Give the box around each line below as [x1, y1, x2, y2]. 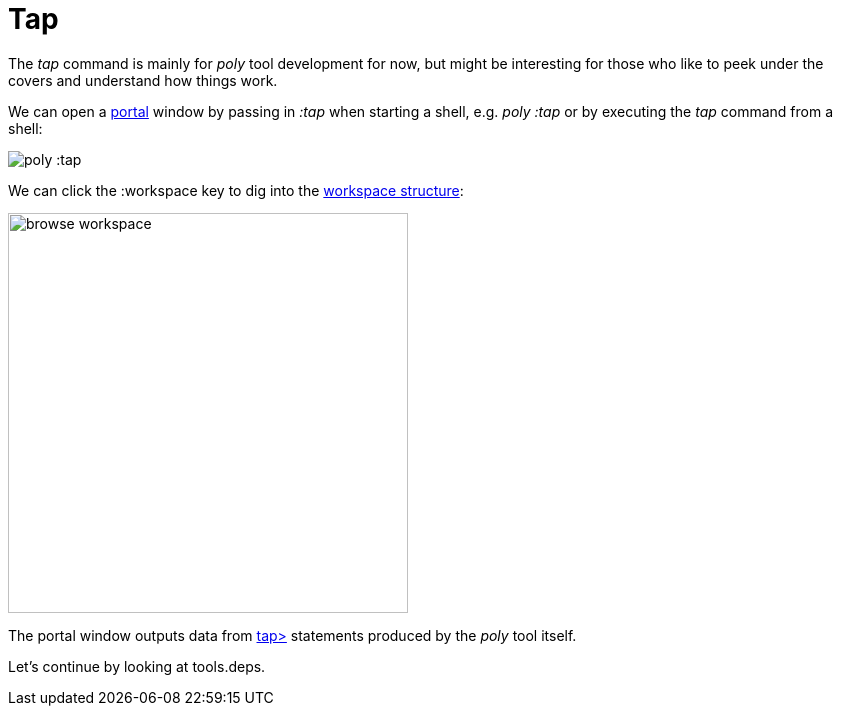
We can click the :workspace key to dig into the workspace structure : [8, 181, 464, 199]
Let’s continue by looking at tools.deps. [8, 657, 266, 675]
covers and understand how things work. [8, 71, 278, 89]
